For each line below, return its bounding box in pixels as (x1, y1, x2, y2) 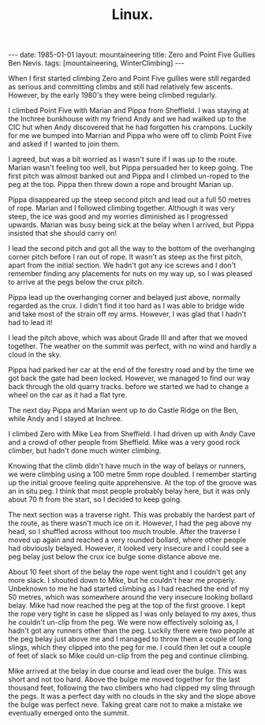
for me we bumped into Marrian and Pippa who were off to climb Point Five (8, 131, 252, 140)
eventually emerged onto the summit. (8, 708, 129, 718)
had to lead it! (8, 318, 53, 327)
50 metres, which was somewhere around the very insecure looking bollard (8, 592, 253, 602)
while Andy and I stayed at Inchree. (8, 414, 123, 424)
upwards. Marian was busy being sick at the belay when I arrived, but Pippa (8, 220, 255, 230)
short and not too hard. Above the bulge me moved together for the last (8, 675, 241, 684)
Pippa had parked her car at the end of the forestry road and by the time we (8, 365, 255, 375)
